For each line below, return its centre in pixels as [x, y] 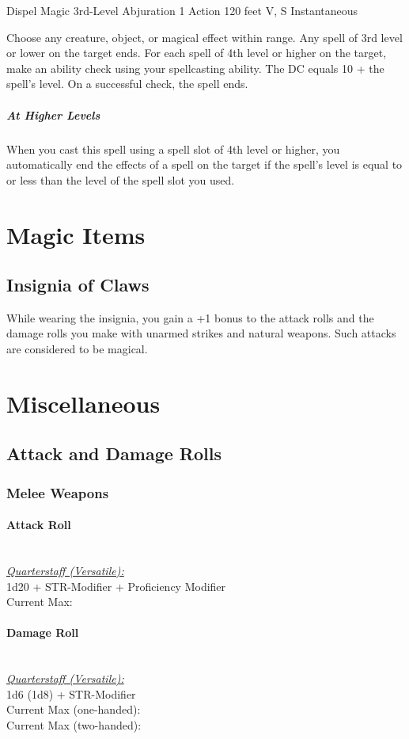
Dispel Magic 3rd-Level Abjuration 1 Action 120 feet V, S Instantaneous [182, 10]
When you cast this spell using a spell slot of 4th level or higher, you [173, 149]
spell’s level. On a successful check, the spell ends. [127, 84]
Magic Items [76, 234]
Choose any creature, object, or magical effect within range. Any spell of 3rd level [204, 37]
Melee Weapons [58, 492]
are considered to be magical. [77, 349]
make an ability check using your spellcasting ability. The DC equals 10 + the [195, 68]
